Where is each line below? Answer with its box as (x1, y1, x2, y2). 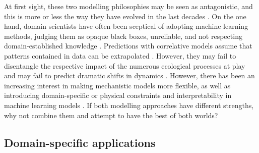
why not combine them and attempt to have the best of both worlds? (4, 110, 218, 120)
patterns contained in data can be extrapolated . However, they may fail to (4, 50, 236, 61)
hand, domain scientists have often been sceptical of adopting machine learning (4, 21, 248, 31)
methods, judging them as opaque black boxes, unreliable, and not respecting (4, 30, 242, 41)
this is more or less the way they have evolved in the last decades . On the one (4, 11, 246, 21)
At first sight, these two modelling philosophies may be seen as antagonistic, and (4, 1, 253, 11)
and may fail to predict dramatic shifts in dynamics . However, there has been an (4, 70, 255, 81)
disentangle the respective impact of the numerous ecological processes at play (4, 60, 245, 71)
